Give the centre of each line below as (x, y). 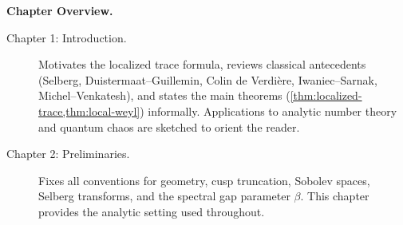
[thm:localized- (326, 95)
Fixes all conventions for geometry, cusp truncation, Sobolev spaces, (204, 180)
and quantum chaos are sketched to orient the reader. (169, 126)
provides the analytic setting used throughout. (152, 211)
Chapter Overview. (60, 10)
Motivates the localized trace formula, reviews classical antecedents (202, 64)
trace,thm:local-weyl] (89, 111)
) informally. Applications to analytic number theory (269, 111)
